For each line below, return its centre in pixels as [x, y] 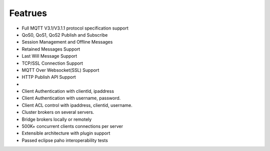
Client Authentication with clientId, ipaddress [68, 91]
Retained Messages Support [51, 49]
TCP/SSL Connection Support [52, 63]
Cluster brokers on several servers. [58, 112]
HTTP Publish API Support [49, 77]
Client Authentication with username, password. [71, 98]
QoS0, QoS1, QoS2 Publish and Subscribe [65, 35]
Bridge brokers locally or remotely [57, 119]
